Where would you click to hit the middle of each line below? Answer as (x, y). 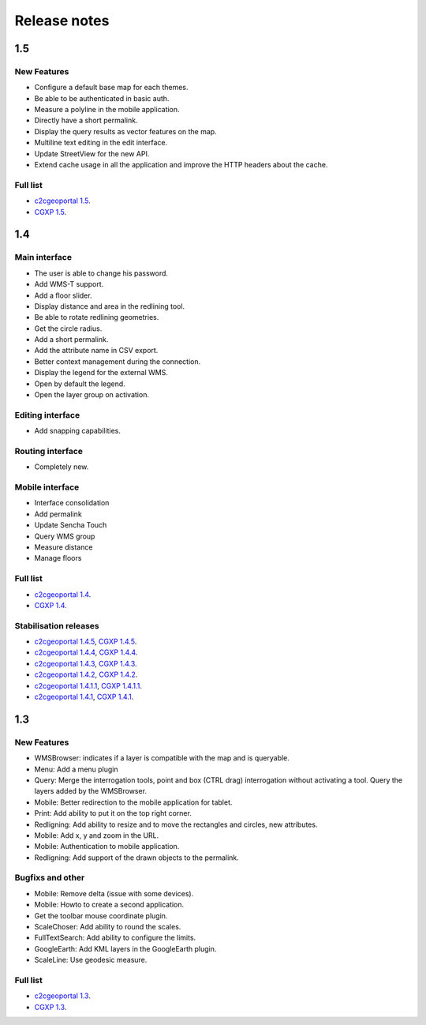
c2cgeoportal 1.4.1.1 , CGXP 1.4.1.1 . (88, 685)
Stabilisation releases (57, 625)
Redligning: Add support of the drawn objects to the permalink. (137, 858)
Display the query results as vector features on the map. (125, 131)
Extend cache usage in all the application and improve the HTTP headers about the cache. (181, 165)
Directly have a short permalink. (86, 120)
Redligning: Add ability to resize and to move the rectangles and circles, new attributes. (176, 824)
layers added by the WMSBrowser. (91, 791)
